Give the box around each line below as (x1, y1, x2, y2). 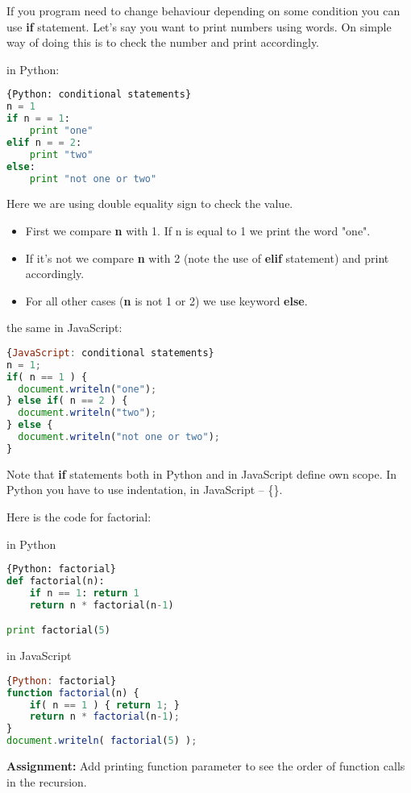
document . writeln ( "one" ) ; (18, 383, 157, 395)
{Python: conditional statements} (6, 89, 192, 101)
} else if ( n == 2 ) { (6, 395, 128, 407)
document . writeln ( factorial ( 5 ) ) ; (6, 735, 197, 747)
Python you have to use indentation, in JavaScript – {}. (6, 481, 283, 498)
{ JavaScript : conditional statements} (6, 347, 214, 359)
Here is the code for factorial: (6, 509, 152, 525)
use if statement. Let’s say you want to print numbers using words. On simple (6, 18, 392, 35)
